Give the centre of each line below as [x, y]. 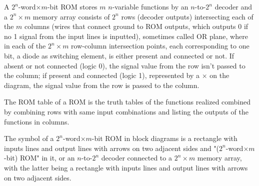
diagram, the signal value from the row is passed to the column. [102, 85]
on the [219, 75]
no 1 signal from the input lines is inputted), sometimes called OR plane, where [126, 36]
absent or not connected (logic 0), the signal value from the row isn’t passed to [125, 65]
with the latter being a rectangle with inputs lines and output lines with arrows [126, 167]
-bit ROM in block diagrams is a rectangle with [164, 138]
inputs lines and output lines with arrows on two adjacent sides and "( [112, 148]
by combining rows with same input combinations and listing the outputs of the [126, 111]
